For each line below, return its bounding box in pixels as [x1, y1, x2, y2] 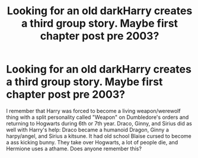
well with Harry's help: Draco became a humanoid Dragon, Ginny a [6, 126, 169, 133]
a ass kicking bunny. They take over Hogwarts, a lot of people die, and [6, 138, 178, 146]
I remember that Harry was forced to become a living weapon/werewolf [6, 107, 181, 114]
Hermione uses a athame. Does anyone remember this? [6, 145, 142, 152]
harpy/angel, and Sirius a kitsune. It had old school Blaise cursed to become [6, 132, 191, 140]
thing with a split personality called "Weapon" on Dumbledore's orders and [6, 114, 189, 121]
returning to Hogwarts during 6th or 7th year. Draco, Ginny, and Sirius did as [6, 120, 193, 127]
